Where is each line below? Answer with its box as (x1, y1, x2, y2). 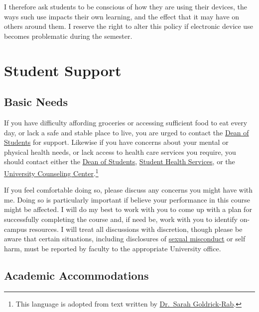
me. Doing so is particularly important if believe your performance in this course (4, 194, 250, 205)
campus (4, 223, 27, 234)
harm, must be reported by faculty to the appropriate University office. (4, 243, 221, 253)
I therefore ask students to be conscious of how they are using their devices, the (4, 1, 247, 11)
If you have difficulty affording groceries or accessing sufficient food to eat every (4, 117, 248, 127)
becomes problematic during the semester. (4, 30, 132, 41)
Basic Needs (4, 94, 68, 109)
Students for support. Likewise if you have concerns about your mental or (4, 137, 229, 147)
